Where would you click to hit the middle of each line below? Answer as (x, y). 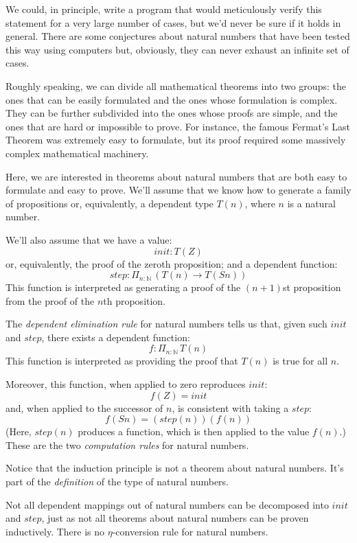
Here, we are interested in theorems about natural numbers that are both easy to (176, 176)
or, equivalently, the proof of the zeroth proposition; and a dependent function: (172, 263)
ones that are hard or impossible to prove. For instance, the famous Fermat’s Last (178, 126)
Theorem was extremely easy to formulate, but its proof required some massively (176, 140)
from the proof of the (50, 300)
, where (260, 203)
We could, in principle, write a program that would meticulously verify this (164, 9)
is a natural (311, 203)
